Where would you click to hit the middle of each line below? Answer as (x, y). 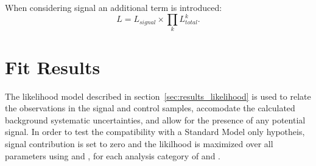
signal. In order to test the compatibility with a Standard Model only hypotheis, (155, 132)
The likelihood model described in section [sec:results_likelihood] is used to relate (158, 96)
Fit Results (53, 67)
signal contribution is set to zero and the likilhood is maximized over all (139, 143)
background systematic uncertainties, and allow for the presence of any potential (155, 119)
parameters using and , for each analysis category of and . (113, 155)
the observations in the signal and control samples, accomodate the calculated (150, 108)
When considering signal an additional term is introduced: (114, 7)
